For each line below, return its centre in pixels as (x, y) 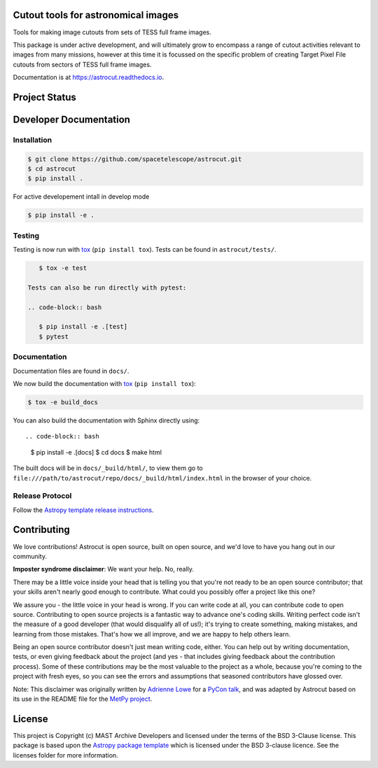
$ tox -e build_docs (63, 402)
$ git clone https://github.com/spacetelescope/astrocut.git (135, 159)
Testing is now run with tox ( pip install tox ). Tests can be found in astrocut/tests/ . (145, 250)
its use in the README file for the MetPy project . (83, 699)
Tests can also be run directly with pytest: (107, 287)
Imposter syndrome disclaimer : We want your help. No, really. (104, 569)
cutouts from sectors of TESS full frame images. (82, 64)
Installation (33, 140)
